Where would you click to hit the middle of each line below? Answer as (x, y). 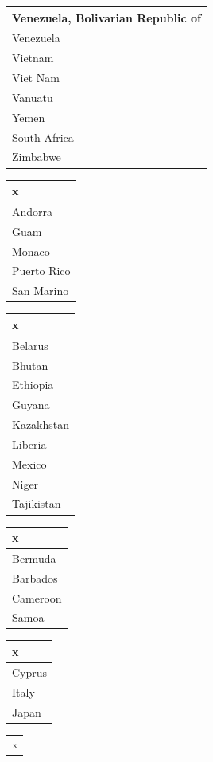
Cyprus (30, 672)
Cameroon (37, 597)
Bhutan (30, 365)
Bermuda (34, 558)
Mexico (29, 463)
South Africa (43, 137)
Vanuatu (33, 97)
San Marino (41, 291)
